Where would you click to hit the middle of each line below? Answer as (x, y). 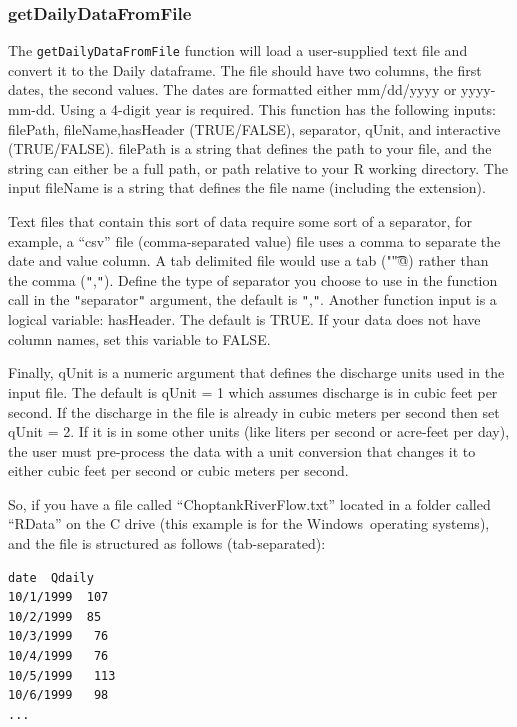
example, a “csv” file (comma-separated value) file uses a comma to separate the (254, 240)
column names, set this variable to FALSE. (139, 338)
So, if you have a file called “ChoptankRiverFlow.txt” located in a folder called (249, 503)
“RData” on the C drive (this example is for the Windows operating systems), (249, 523)
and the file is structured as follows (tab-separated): (167, 543)
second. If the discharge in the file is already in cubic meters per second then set (254, 411)
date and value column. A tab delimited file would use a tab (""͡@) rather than (248, 260)
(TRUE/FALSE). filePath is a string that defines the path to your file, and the (250, 148)
